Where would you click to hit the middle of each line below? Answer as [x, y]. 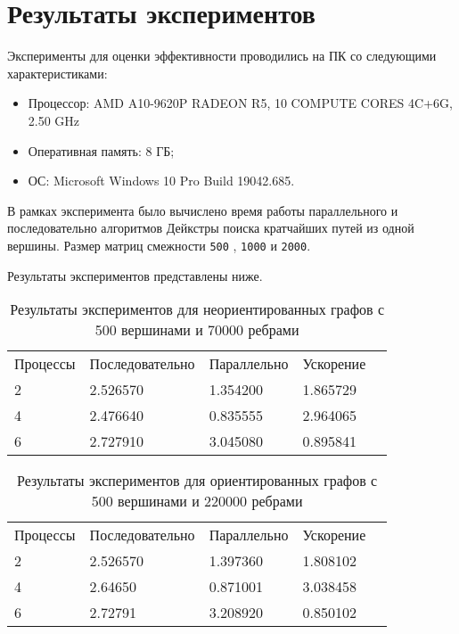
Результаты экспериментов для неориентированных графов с [197, 309]
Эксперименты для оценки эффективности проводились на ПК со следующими [222, 56]
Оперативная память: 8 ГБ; [101, 150]
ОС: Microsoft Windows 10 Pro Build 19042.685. [161, 181]
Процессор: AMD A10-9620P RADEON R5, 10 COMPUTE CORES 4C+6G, [240, 103]
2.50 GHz [54, 120]
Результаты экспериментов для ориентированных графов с [197, 481]
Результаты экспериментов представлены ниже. [135, 275]
